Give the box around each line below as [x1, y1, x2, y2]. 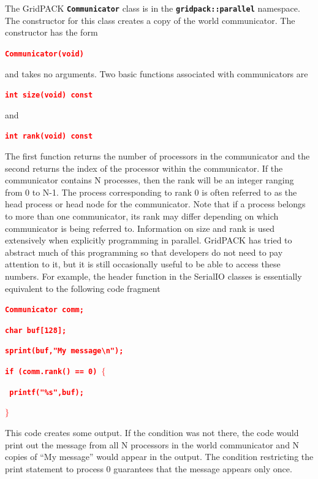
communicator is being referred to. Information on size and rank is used [5, 221, 274, 234]
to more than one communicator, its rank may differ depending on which [5, 209, 279, 222]
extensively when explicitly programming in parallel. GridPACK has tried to [5, 234, 292, 247]
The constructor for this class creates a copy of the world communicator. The [5, 13, 295, 26]
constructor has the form [5, 26, 98, 39]
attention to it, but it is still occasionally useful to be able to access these [5, 258, 281, 270]
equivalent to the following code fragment [5, 282, 161, 294]
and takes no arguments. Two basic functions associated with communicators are [5, 67, 308, 80]
